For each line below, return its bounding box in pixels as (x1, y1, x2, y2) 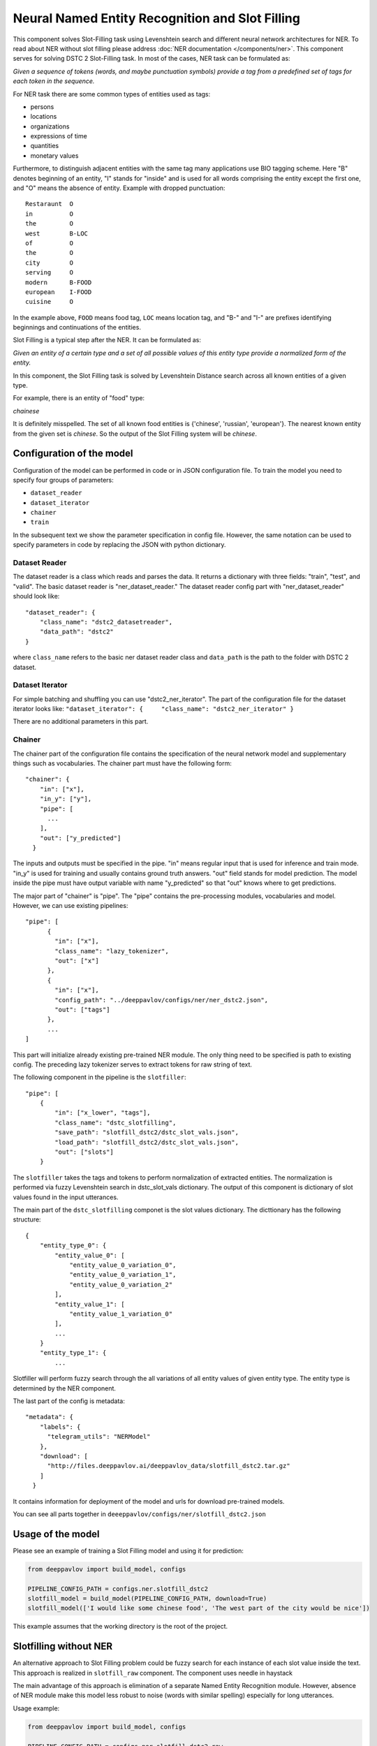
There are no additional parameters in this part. (13, 717, 149, 726)
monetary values (30, 151, 79, 160)
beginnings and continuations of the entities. (13, 323, 141, 332)
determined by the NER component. (13, 1384, 117, 1393)
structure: (13, 1215, 41, 1224)
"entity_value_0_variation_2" (69, 1280, 173, 1289)
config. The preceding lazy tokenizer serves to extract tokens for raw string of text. (13, 1060, 253, 1069)
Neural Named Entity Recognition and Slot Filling (13, 10, 300, 26)
